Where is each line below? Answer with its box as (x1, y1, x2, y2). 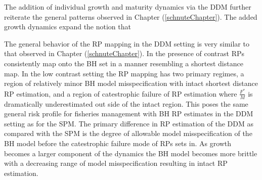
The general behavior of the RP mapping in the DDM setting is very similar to (4, 38, 249, 49)
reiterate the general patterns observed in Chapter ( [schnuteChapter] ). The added (4, 11, 257, 22)
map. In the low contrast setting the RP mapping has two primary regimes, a (4, 68, 244, 78)
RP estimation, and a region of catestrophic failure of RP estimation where (4, 88, 237, 99)
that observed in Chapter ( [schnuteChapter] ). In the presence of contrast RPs (4, 48, 245, 59)
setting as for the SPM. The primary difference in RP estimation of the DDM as (4, 118, 253, 128)
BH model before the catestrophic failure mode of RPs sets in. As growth (4, 138, 232, 149)
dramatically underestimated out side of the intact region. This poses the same (4, 98, 248, 109)
